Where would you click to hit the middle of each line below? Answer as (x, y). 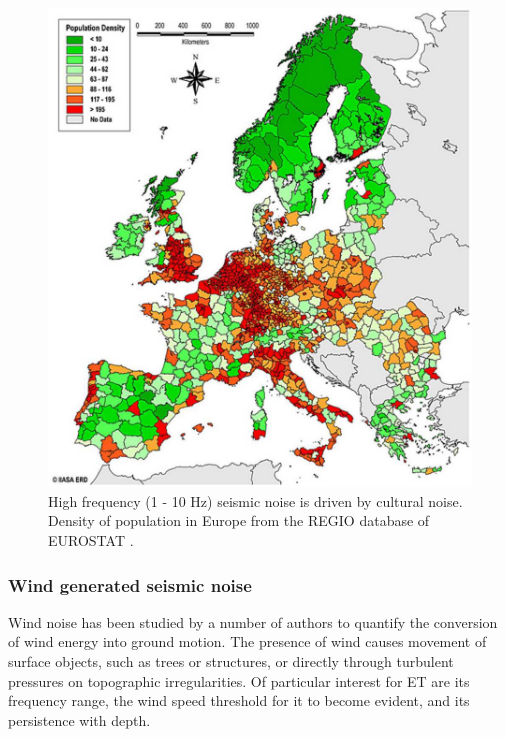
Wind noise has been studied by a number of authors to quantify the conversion (253, 621)
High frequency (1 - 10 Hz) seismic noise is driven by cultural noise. (255, 500)
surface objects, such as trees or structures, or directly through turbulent (231, 661)
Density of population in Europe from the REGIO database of (239, 520)
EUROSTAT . (91, 540)
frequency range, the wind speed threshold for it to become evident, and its (239, 700)
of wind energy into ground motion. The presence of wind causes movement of (247, 641)
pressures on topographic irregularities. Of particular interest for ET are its (239, 680)
